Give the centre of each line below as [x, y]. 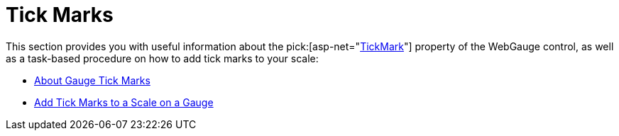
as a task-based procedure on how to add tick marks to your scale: [162, 58]
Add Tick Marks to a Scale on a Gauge [124, 102]
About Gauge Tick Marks [92, 80]
